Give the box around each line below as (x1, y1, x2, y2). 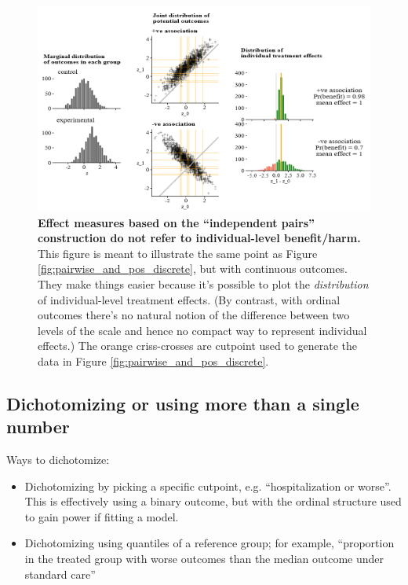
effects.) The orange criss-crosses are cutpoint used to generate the (38, 337, 358, 354)
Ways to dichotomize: (6, 451, 110, 468)
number (6, 414, 70, 439)
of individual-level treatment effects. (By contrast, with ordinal (38, 291, 341, 307)
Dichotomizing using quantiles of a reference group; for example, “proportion (24, 535, 395, 551)
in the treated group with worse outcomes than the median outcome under (24, 550, 384, 567)
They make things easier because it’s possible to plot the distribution (38, 275, 369, 292)
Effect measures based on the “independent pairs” (38, 214, 315, 230)
